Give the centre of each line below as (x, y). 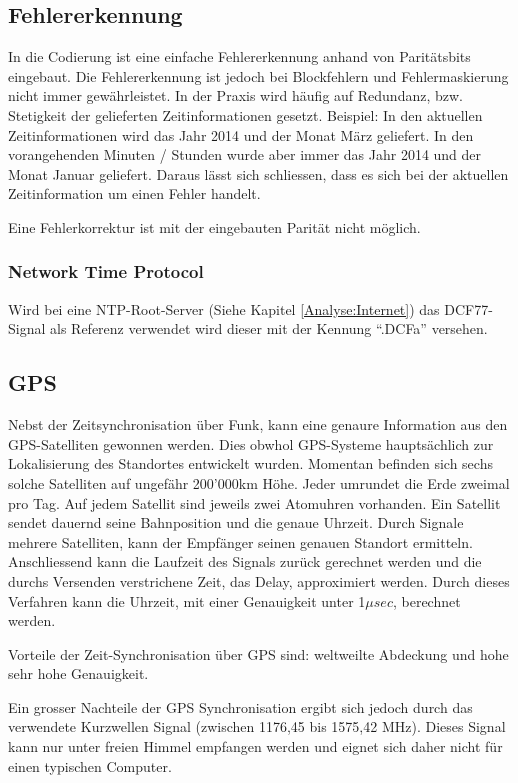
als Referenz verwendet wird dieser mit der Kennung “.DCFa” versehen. (269, 328)
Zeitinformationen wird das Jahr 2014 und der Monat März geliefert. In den (241, 134)
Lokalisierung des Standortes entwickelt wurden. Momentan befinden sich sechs (250, 463)
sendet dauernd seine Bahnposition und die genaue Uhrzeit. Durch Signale (236, 522)
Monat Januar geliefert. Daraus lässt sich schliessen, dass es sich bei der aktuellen (258, 173)
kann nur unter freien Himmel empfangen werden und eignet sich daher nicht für (255, 746)
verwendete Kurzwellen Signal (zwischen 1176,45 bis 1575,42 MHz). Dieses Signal (257, 726)
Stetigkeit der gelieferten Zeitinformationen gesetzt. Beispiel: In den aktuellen (245, 114)
